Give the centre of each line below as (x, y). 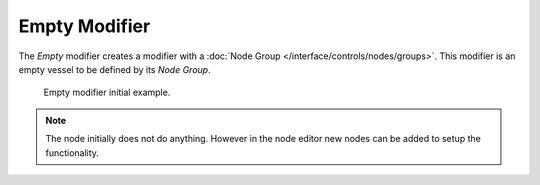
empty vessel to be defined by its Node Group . (114, 69)
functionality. (72, 152)
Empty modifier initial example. (107, 92)
